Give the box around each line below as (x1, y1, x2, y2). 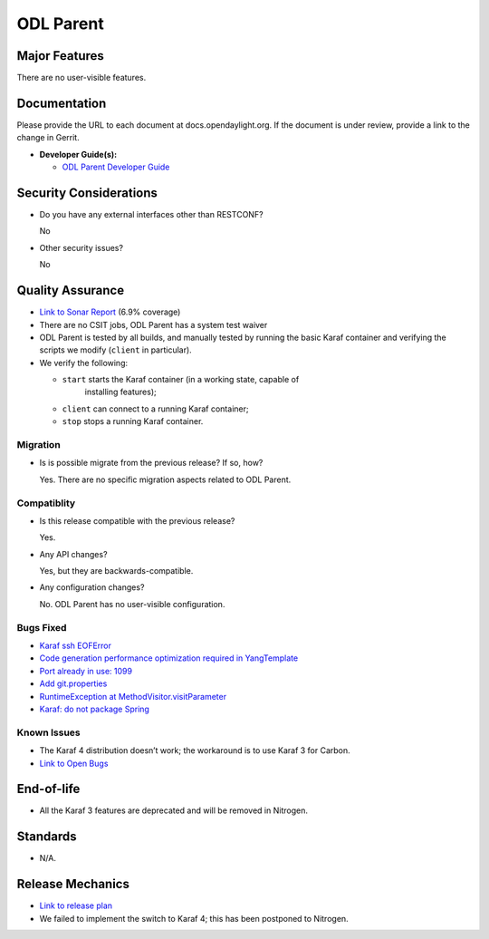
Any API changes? (39, 548, 108, 559)
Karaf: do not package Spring (39, 703, 149, 714)
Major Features (16, 48, 104, 63)
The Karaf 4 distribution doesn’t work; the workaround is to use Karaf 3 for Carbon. (39, 745, 350, 756)
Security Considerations (16, 185, 158, 200)
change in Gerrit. (16, 132, 81, 143)
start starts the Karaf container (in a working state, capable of (62, 374, 300, 385)
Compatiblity (16, 497, 76, 509)
